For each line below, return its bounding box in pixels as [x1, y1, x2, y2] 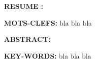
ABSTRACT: [4, 34, 51, 44]
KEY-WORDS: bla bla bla [4, 50, 91, 61]
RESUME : [4, 1, 43, 11]
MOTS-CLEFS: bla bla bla [4, 17, 92, 28]
